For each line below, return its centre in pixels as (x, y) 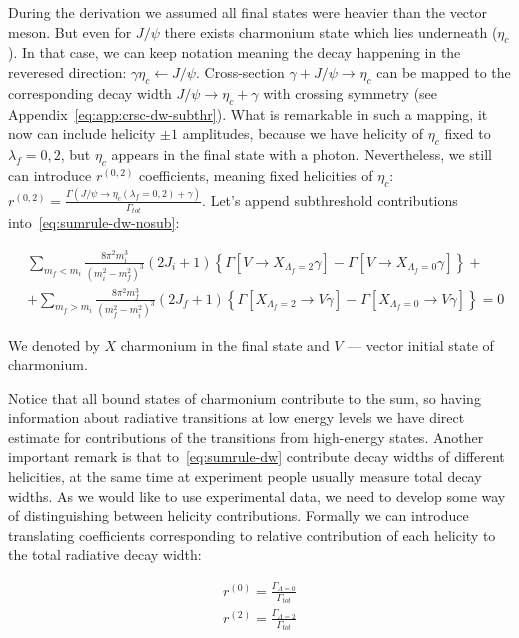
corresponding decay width (90, 92)
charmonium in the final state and (225, 344)
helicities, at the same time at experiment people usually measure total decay (245, 476)
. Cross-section (240, 71)
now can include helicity (82, 133)
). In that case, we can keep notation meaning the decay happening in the (234, 52)
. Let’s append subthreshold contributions (330, 199)
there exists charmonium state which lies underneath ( (331, 31)
